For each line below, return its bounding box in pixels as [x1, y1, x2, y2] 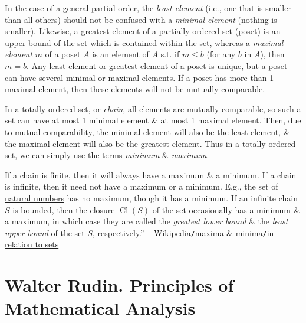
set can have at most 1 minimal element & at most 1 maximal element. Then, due [5, 114, 301, 126]
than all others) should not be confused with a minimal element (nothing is [5, 13, 277, 25]
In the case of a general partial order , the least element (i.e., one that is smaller [5, 2, 291, 14]
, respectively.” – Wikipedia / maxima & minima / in [93, 226, 274, 239]
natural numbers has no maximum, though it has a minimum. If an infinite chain [5, 191, 298, 204]
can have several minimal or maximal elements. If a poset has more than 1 [5, 71, 274, 83]
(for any [206, 48, 236, 60]
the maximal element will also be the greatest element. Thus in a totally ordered [5, 137, 296, 149]
